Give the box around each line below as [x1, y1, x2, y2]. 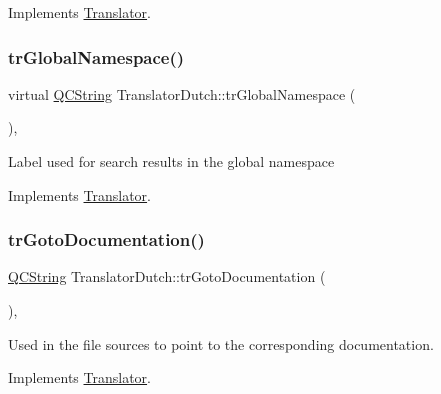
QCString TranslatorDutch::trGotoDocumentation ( [8, 266, 326, 287]
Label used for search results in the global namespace [8, 151, 335, 171]
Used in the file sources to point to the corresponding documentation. [8, 333, 434, 354]
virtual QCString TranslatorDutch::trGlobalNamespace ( [8, 83, 356, 104]
